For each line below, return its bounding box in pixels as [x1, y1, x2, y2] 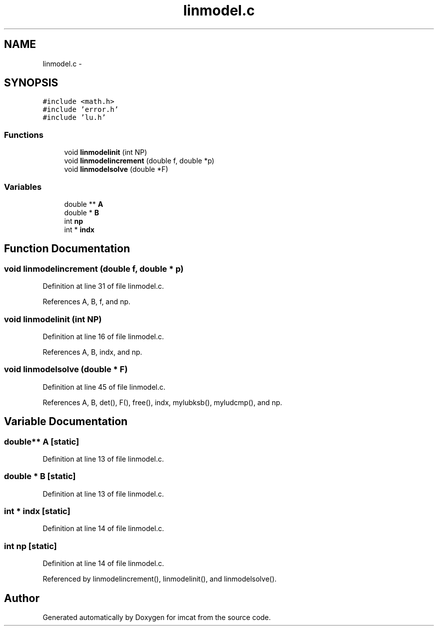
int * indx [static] [4, 506, 70, 516]
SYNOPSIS [4, 76, 58, 89]
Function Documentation [4, 242, 130, 255]
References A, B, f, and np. [42, 297, 130, 306]
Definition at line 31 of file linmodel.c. [42, 282, 164, 291]
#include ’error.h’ [42, 105, 119, 114]
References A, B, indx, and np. [42, 347, 142, 356]
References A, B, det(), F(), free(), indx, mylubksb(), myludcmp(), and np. [42, 398, 282, 407]
